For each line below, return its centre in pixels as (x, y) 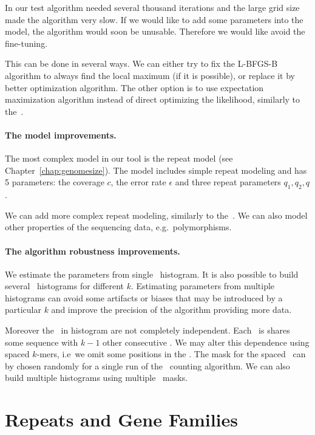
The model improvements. (61, 135)
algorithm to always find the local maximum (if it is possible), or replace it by (150, 75)
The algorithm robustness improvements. (93, 251)
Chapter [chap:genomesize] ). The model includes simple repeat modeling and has (156, 170)
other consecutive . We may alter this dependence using (206, 342)
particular (23, 310)
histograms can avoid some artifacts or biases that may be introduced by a (144, 297)
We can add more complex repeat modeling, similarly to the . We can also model (156, 215)
